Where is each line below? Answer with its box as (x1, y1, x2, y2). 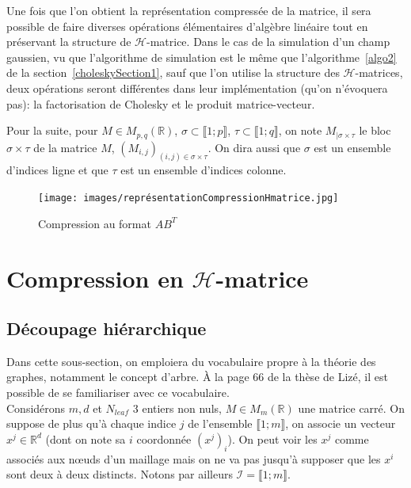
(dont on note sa (45, 430, 126, 447)
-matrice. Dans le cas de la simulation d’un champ (147, 33, 390, 50)
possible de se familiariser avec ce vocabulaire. (6, 384, 230, 401)
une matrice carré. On (298, 399, 405, 416)
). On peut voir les (227, 430, 318, 447)
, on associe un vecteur (285, 415, 396, 432)
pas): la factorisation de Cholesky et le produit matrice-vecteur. (6, 95, 315, 112)
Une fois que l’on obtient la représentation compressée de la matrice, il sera (6, 2, 371, 18)
